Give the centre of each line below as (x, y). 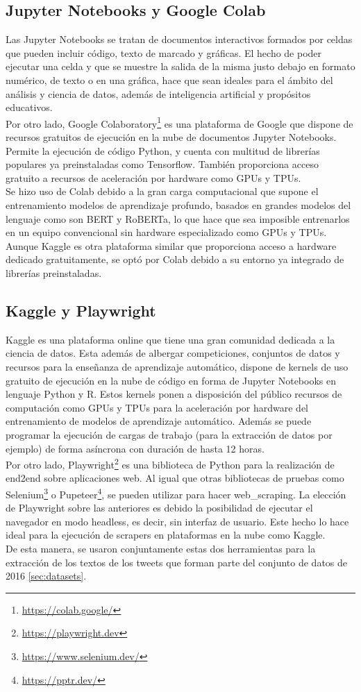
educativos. (29, 107)
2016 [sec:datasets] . (46, 576)
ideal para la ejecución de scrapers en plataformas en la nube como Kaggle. (166, 535)
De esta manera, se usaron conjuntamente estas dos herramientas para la (161, 548)
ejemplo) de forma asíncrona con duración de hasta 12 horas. (135, 448)
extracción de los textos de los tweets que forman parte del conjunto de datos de (177, 562)
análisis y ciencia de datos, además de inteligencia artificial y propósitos (158, 93)
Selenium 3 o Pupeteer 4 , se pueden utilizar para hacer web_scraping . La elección (176, 493)
